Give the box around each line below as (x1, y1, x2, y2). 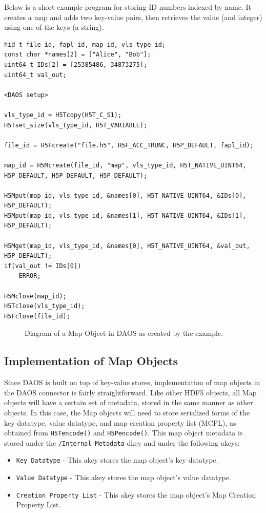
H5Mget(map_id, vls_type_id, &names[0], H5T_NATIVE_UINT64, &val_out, (4, 242, 250, 250)
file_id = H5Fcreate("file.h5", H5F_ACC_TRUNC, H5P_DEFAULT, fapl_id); (4, 141, 254, 149)
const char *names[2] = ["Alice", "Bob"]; (4, 51, 151, 59)
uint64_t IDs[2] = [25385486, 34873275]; (4, 61, 148, 68)
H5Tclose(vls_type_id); (4, 302, 85, 310)
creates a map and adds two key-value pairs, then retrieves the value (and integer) (4, 11, 262, 22)
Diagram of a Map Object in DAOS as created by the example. (25, 328, 223, 338)
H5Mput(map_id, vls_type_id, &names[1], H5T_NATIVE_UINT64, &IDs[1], (4, 212, 247, 219)
